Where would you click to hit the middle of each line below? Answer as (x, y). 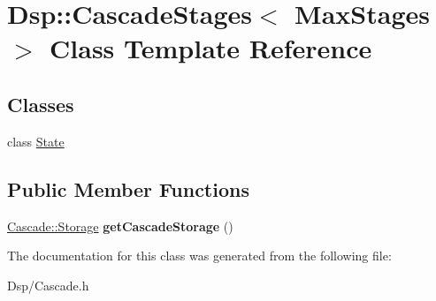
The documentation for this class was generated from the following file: (199, 256)
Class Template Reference (211, 48)
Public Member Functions (128, 188)
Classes (41, 104)
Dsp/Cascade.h (48, 285)
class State (36, 141)
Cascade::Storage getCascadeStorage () (120, 226)
